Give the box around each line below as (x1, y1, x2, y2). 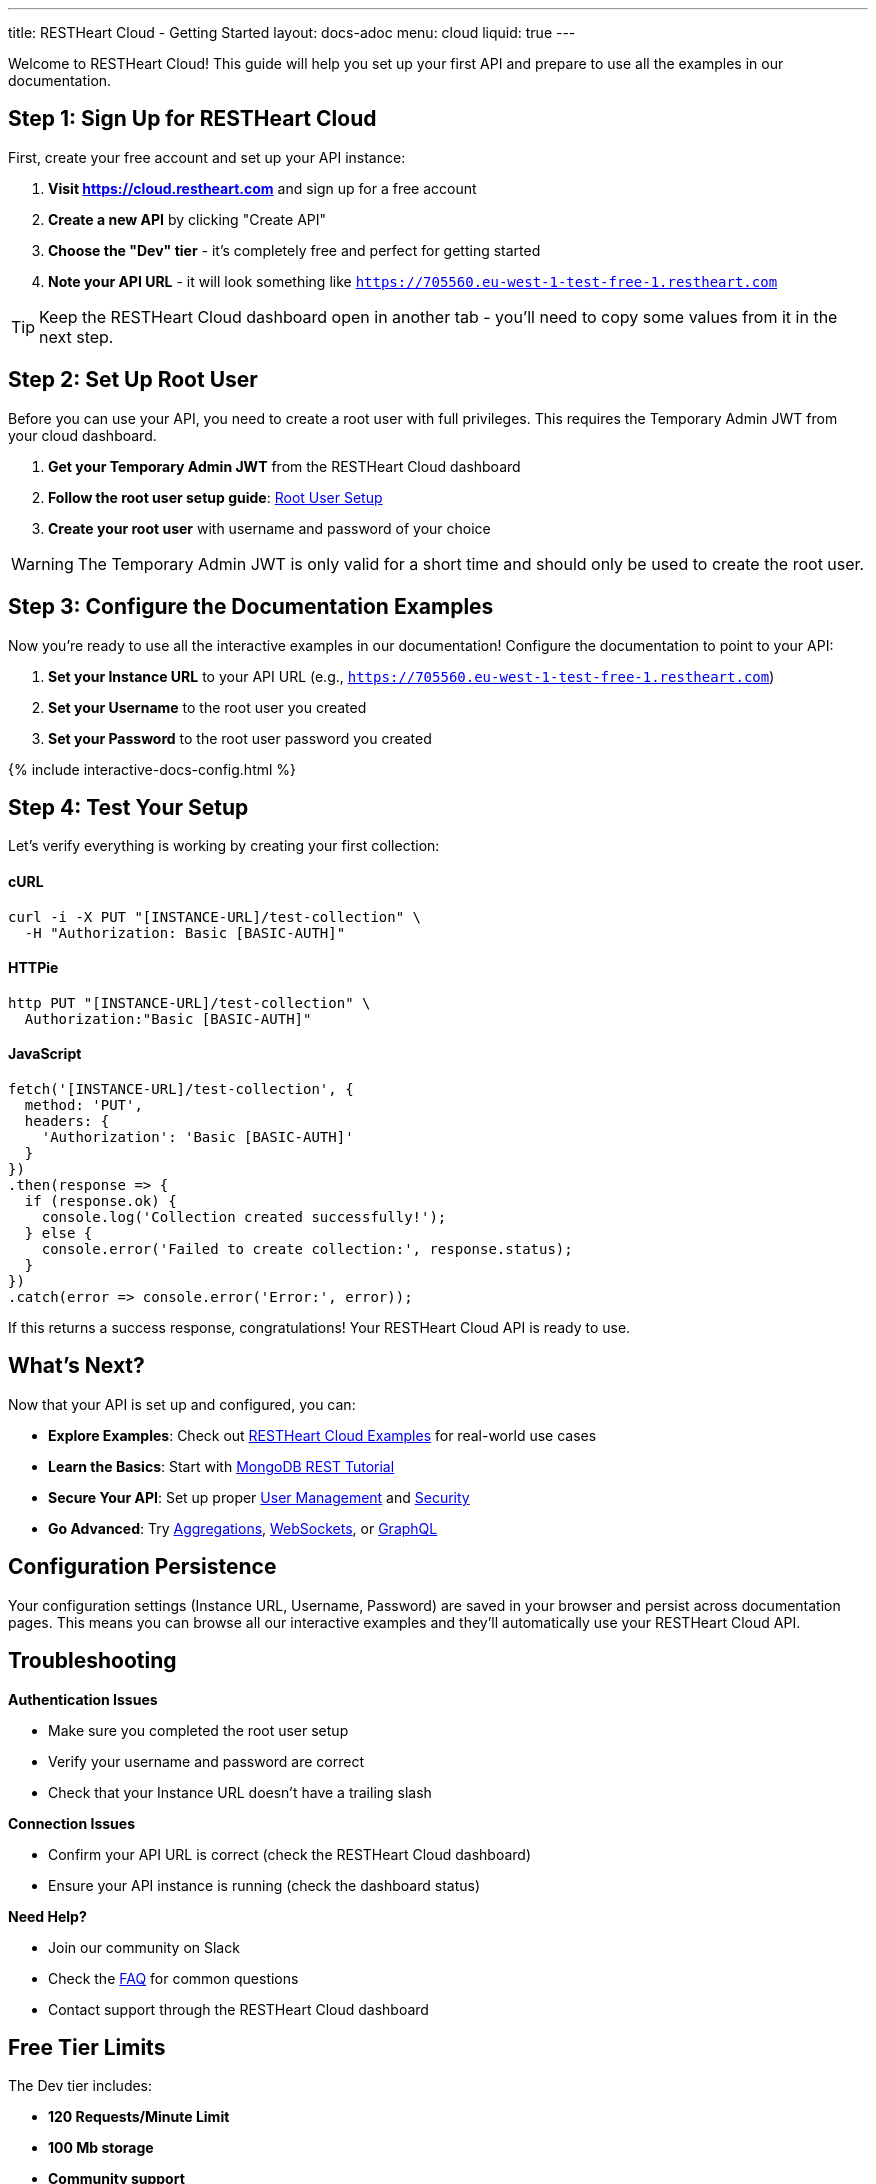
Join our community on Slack (48, 1938, 240, 1956)
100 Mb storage (48, 2139, 154, 2157)
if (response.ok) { (24, 1193, 177, 1210)
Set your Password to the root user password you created (48, 729, 432, 747)
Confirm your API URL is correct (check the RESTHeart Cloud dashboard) (48, 1845, 532, 1863)
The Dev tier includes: (8, 2077, 153, 2095)
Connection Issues (8, 1814, 135, 1832)
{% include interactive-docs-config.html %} (8, 760, 297, 778)
